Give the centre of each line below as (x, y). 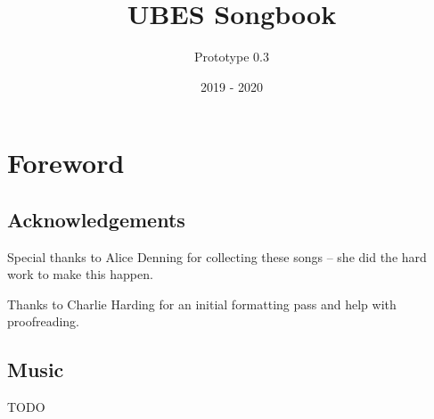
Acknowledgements (96, 219)
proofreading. (44, 321)
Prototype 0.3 (232, 57)
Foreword (66, 163)
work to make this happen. (80, 274)
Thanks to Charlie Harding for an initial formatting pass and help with (202, 304)
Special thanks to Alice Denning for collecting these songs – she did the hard (217, 256)
